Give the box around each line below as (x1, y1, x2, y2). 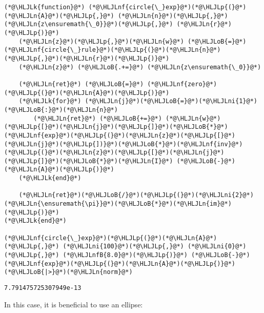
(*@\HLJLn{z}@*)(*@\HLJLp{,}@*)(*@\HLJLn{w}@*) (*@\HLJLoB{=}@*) (18, 37, 247, 45)
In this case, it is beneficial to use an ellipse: (4, 299, 143, 309)
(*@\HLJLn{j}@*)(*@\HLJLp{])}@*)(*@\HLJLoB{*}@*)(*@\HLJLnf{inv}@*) (4, 140, 243, 148)
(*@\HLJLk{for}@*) (18, 97, 82, 105)
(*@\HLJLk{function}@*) (4, 4, 85, 11)
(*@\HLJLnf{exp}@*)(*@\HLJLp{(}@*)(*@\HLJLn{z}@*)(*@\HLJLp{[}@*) (4, 131, 236, 139)
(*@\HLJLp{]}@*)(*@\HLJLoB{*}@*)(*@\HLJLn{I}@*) (4, 157, 173, 165)
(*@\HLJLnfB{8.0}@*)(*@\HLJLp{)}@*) (63, 251, 188, 259)
